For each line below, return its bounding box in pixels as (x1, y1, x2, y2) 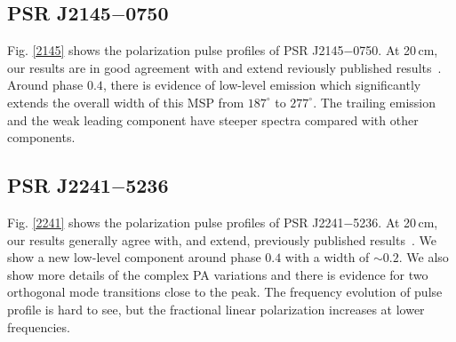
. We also (398, 248, 449, 266)
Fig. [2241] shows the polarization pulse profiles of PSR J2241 (7, 212, 344, 231)
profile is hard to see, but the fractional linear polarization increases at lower (7, 299, 425, 318)
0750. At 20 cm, (353, 41, 438, 60)
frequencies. (7, 317, 70, 336)
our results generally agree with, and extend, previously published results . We (7, 230, 436, 249)
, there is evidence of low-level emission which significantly (102, 76, 421, 94)
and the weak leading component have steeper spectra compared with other (7, 110, 419, 129)
